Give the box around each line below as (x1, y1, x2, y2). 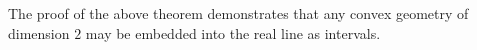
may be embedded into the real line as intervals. (85, 22, 381, 43)
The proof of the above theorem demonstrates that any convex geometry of (8, 3, 469, 23)
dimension (8, 22, 70, 43)
